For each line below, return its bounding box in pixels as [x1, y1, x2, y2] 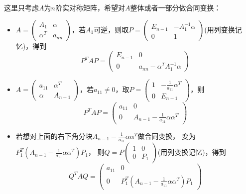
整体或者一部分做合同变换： [130, 2, 221, 12]
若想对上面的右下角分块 [15, 130, 93, 141]
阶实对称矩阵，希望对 [55, 2, 125, 12]
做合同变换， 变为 [137, 130, 196, 141]
